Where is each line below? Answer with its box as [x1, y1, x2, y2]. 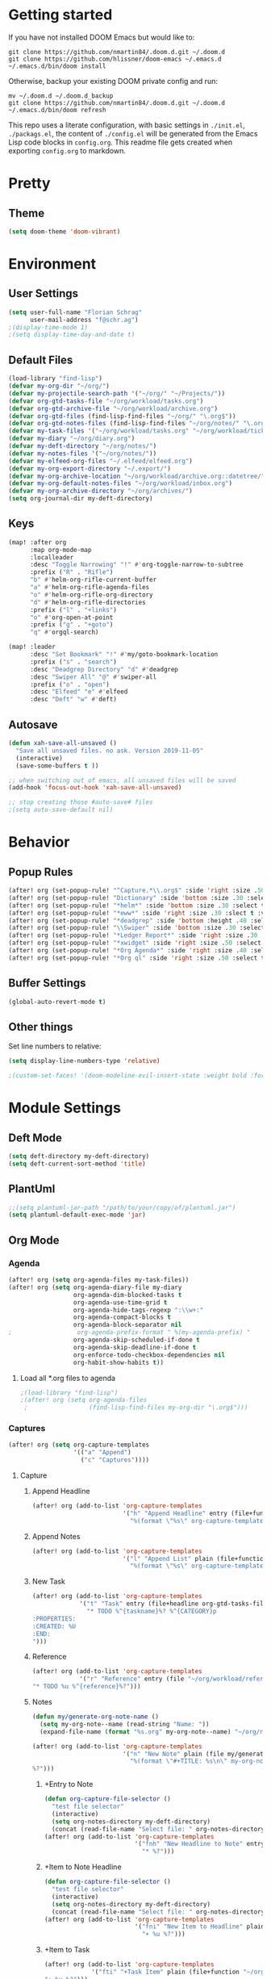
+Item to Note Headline [44, 1862, 123, 1872]
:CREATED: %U [31, 1622, 77, 1630]
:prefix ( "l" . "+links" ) [29, 605, 117, 614]
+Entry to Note [44, 1780, 94, 1789]
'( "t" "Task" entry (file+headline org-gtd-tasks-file [79, 1600, 268, 1608]
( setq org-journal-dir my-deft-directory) [8, 495, 153, 503]
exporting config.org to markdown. [8, 145, 127, 155]
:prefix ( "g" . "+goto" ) [29, 621, 114, 629]
